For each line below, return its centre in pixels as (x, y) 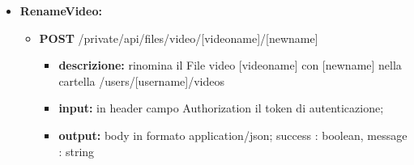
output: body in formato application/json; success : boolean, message (233, 135)
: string (77, 151)
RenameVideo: (61, 11)
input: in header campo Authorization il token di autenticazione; (221, 108)
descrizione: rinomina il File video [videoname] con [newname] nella (230, 65)
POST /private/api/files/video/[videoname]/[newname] (179, 38)
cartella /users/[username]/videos (141, 80)
